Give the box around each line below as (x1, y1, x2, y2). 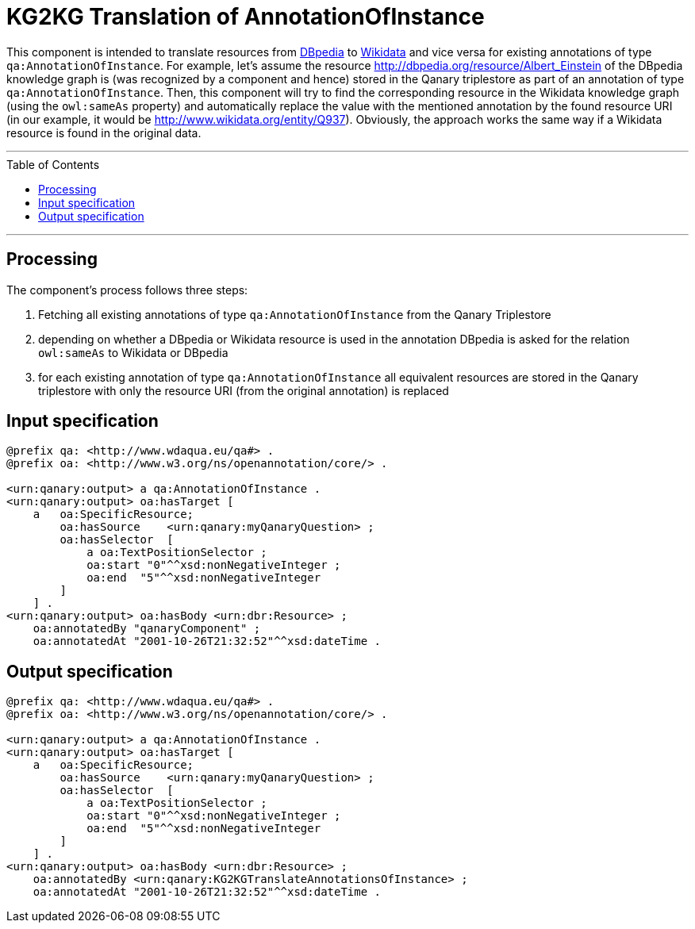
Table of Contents (6, 157, 100, 171)
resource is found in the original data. (6, 125, 202, 140)
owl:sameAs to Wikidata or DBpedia (38, 345, 228, 359)
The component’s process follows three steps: (6, 282, 248, 297)
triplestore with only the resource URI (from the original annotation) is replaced (38, 383, 449, 397)
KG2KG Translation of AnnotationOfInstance (6, 3, 485, 30)
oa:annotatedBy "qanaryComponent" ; (33, 622, 261, 635)
